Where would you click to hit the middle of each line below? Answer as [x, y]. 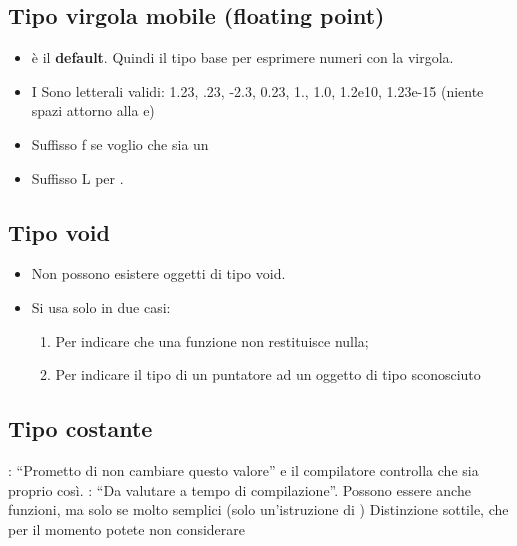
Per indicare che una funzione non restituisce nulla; [212, 340]
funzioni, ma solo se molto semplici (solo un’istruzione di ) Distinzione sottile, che [258, 509]
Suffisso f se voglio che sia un [120, 143]
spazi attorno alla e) [93, 110]
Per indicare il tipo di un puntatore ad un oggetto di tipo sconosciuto [268, 374]
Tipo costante [80, 428]
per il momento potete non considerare [127, 528]
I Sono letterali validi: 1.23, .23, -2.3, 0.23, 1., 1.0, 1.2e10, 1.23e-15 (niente [257, 90]
